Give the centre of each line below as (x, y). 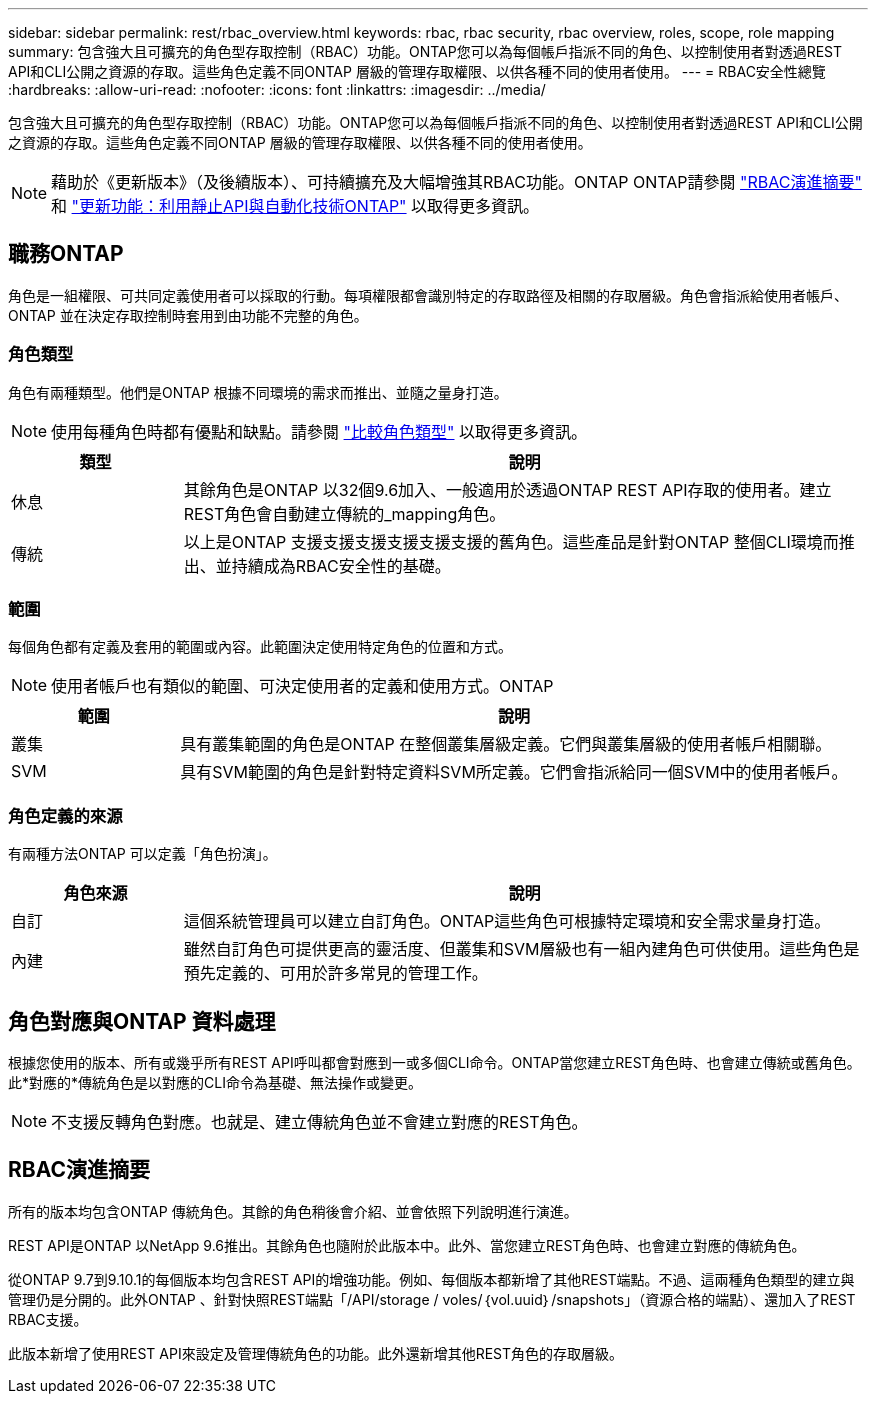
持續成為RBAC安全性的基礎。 (341, 565)
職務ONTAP (66, 254)
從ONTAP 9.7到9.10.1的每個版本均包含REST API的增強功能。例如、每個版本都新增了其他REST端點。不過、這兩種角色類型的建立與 (431, 1279)
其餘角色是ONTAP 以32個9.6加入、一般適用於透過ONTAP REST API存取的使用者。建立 (507, 489)
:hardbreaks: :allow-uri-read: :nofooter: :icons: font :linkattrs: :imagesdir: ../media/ (277, 89)
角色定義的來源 (65, 815)
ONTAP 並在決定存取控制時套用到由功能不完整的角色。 (188, 315)
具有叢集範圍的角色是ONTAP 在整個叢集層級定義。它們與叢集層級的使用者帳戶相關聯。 (506, 744)
